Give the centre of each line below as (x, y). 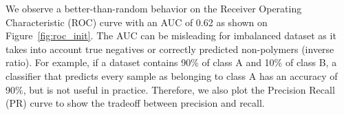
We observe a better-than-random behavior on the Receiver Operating (154, 8)
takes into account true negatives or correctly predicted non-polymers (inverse (170, 49)
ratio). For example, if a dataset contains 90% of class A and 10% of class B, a (171, 62)
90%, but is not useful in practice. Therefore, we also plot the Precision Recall (170, 89)
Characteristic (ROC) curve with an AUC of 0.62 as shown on (137, 22)
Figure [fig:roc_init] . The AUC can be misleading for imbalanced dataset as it (171, 35)
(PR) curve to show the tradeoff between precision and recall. (135, 103)
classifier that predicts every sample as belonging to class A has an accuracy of (172, 75)
